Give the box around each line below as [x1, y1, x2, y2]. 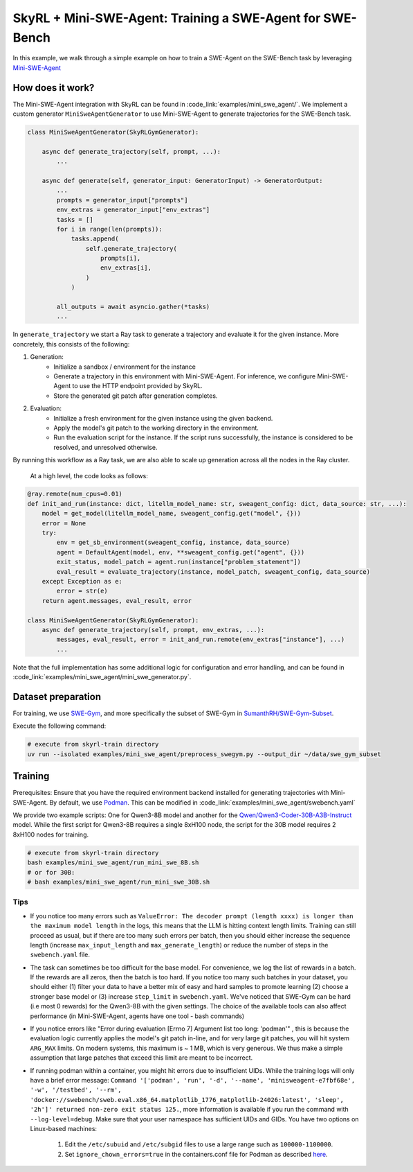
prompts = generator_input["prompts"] [56, 196, 188, 204]
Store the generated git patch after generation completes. [53, 392, 218, 400]
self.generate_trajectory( [85, 245, 178, 252]
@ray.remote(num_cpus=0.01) [27, 490, 122, 498]
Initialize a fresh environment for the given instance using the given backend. [53, 414, 273, 422]
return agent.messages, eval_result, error [42, 597, 192, 604]
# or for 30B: [27, 868, 75, 876]
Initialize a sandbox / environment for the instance [53, 362, 196, 371]
